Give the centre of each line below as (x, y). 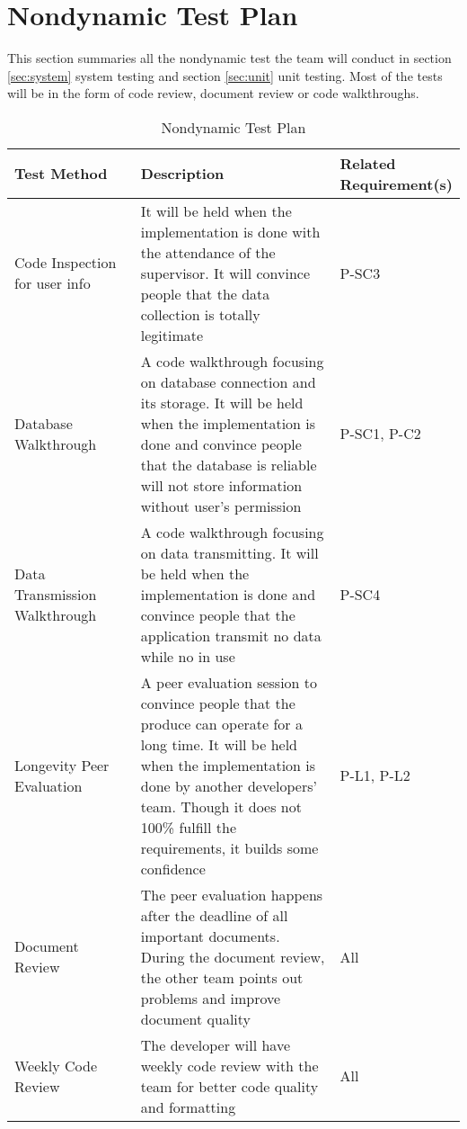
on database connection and (228, 381)
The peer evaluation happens (232, 894)
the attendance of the (208, 252)
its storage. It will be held (222, 402)
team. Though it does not (221, 806)
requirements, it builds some (229, 847)
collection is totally (200, 314)
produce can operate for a (221, 723)
